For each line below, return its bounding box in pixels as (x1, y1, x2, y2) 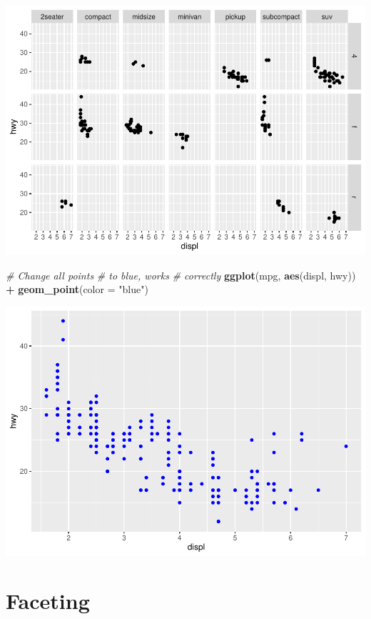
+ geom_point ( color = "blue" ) (6, 282, 148, 297)
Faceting (6, 586, 90, 615)
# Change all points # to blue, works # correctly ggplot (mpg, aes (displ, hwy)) (6, 267, 356, 282)
